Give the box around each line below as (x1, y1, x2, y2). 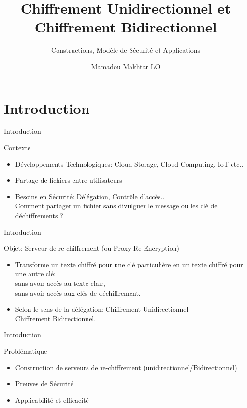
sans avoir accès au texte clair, (15, 278, 105, 288)
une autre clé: (15, 268, 56, 279)
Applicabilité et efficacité (15, 394, 89, 405)
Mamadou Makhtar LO (91, 61, 160, 71)
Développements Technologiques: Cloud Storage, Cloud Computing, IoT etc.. (15, 158, 244, 169)
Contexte (4, 142, 31, 153)
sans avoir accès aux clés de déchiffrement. (15, 287, 141, 298)
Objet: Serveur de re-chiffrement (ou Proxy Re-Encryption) (4, 243, 179, 253)
